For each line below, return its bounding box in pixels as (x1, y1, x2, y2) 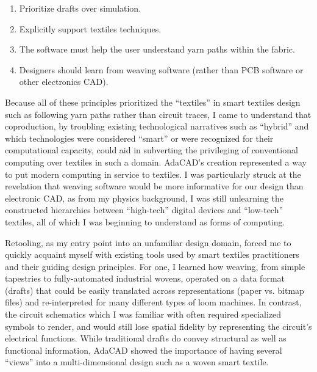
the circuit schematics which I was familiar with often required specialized (5, 308, 282, 321)
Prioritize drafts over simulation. (19, 2, 141, 14)
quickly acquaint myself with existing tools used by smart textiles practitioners (5, 248, 299, 261)
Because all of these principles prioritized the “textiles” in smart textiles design (5, 95, 301, 108)
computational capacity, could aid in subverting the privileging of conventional (5, 144, 298, 156)
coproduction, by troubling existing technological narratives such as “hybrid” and (5, 120, 309, 133)
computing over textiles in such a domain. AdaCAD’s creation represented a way (5, 155, 307, 168)
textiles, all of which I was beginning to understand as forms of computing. (5, 215, 285, 228)
